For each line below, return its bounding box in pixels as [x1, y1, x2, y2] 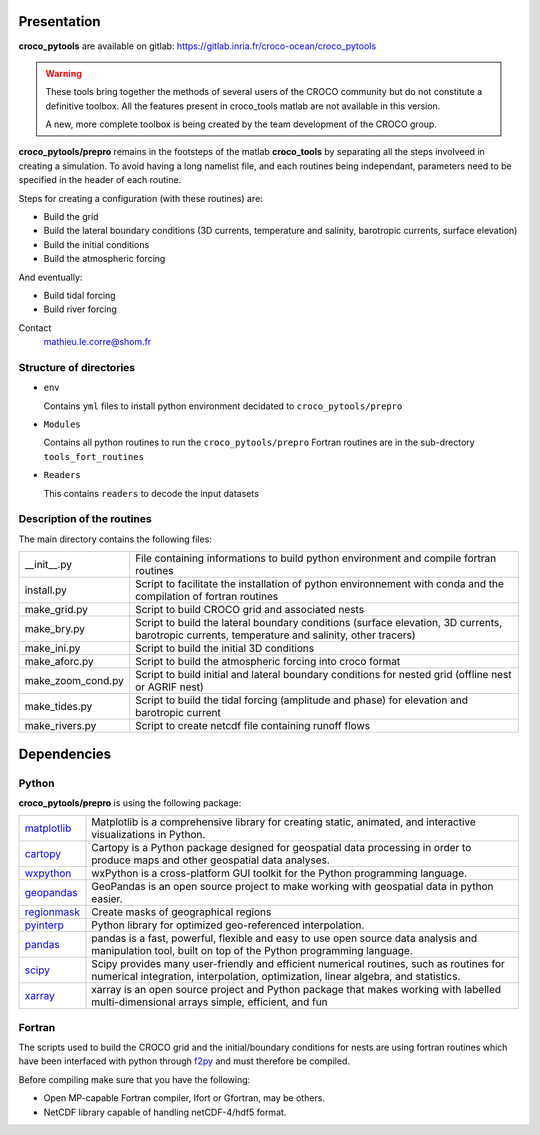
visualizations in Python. [91, 828, 206, 842]
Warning [45, 67, 82, 79]
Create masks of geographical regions [91, 905, 272, 919]
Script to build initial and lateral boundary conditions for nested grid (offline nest [135, 668, 512, 682]
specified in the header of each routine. [18, 174, 182, 186]
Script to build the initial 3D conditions [135, 641, 315, 655]
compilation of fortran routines [135, 590, 279, 604]
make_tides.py [24, 700, 93, 714]
